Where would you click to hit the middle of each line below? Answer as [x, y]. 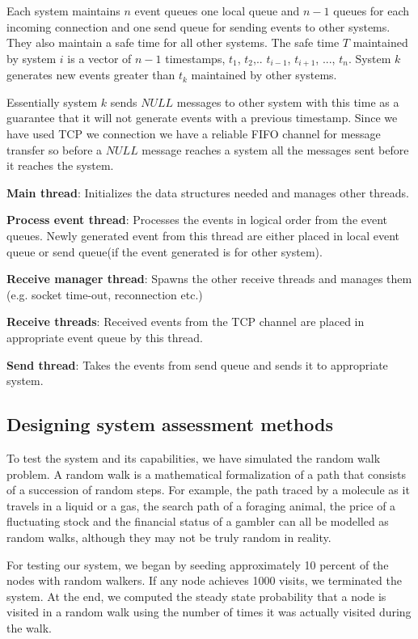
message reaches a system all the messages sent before [275, 149]
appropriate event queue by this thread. [105, 337]
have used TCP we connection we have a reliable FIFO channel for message [194, 134]
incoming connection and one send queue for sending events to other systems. [198, 26]
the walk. [29, 627]
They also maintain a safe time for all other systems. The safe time [173, 42]
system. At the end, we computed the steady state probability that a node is [196, 596]
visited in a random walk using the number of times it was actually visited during [209, 612]
